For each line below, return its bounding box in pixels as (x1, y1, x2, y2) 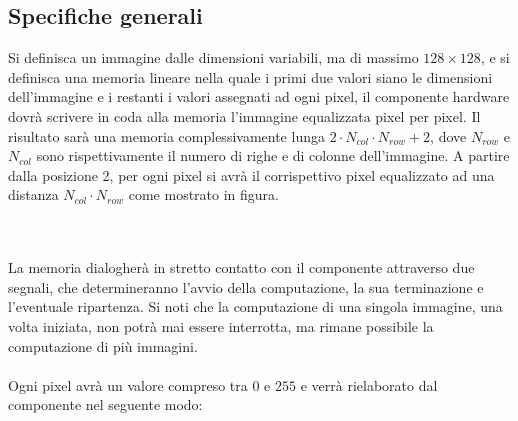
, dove (430, 125, 467, 146)
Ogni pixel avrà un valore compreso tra (8, 374, 248, 395)
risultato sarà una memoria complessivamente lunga (8, 125, 325, 146)
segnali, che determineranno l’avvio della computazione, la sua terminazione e (8, 276, 484, 297)
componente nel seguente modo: (8, 394, 203, 415)
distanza (8, 184, 59, 205)
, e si (480, 47, 510, 68)
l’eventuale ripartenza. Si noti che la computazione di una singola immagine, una (8, 296, 503, 317)
